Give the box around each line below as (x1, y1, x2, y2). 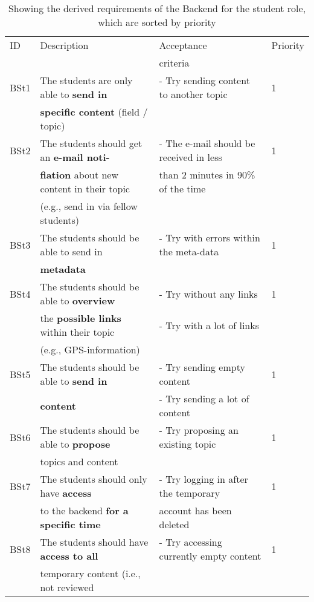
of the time (159, 182, 206, 195)
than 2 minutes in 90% (159, 168, 255, 182)
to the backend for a (40, 503, 129, 517)
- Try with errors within (159, 231, 260, 244)
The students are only (40, 73, 133, 87)
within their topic (40, 325, 115, 339)
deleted (159, 517, 190, 531)
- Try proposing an (159, 423, 239, 437)
